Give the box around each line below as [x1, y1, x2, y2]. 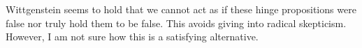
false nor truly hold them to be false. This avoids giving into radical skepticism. [6, 15, 347, 30]
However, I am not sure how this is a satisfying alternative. [6, 29, 259, 44]
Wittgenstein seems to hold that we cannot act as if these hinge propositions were [6, 2, 356, 16]
